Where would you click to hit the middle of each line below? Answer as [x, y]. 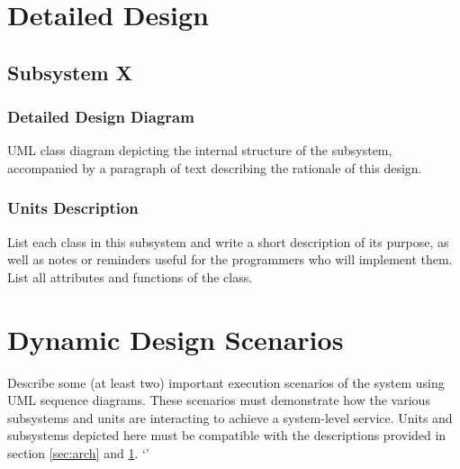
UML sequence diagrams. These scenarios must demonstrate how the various [219, 400]
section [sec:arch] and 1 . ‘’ [78, 453]
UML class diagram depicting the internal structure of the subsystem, [200, 150]
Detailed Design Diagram [101, 117]
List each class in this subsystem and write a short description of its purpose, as [228, 241]
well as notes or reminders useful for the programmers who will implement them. [230, 259]
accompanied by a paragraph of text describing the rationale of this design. [215, 167]
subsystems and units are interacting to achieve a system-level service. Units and [230, 417]
